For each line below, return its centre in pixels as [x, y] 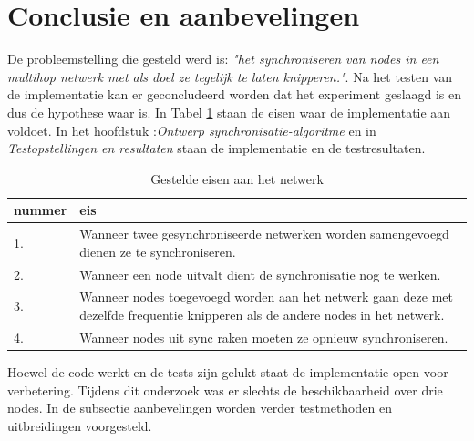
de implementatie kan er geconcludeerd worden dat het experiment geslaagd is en [235, 94]
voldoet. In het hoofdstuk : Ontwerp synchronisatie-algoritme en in [192, 130]
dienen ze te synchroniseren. [158, 251]
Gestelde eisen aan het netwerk [237, 178]
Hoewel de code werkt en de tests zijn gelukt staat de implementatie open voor [228, 371]
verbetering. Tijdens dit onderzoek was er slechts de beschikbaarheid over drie [225, 390]
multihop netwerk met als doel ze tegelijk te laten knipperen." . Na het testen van [230, 76]
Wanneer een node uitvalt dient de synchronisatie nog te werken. [260, 274]
